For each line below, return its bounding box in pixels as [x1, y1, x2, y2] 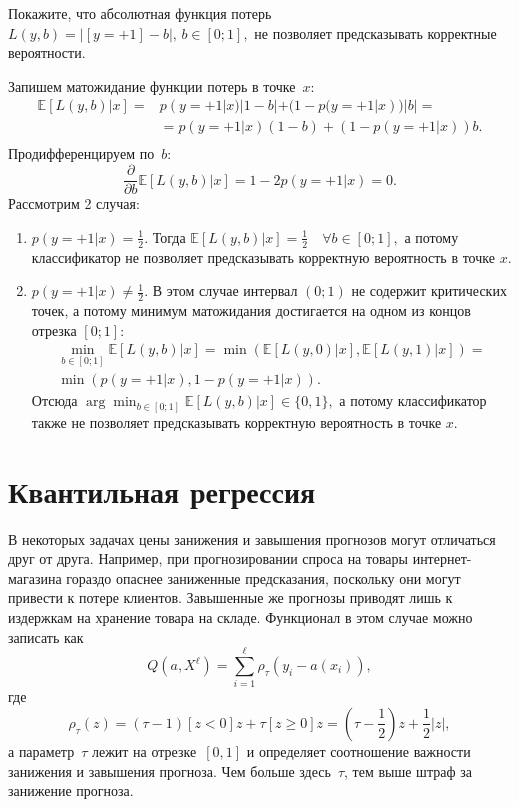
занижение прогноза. [8, 780, 134, 801]
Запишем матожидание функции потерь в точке [8, 75, 296, 96]
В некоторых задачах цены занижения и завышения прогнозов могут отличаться [8, 528, 496, 549]
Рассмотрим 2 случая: [8, 193, 140, 214]
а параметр [8, 740, 75, 761]
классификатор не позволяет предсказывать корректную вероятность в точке [31, 246, 495, 267]
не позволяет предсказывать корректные [254, 22, 497, 43]
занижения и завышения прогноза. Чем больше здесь [8, 760, 331, 781]
